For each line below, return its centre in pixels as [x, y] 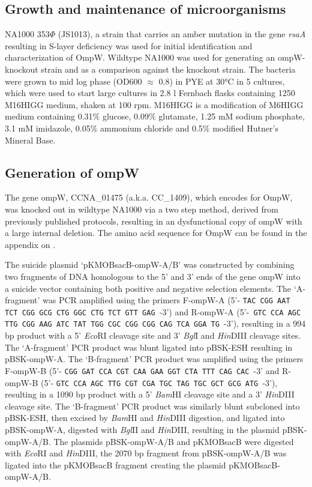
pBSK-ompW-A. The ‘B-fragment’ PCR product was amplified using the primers [154, 359]
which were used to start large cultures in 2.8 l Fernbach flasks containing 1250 [150, 93]
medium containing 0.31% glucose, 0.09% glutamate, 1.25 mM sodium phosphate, [155, 116]
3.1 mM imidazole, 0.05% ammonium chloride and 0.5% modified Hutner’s [142, 128]
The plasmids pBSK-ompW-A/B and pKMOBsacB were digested [174, 441]
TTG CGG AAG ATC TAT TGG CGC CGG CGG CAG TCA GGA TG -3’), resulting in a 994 [155, 323]
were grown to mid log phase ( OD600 [73, 81]
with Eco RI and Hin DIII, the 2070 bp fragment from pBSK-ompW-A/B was [146, 453]
